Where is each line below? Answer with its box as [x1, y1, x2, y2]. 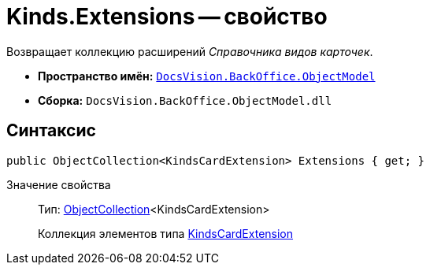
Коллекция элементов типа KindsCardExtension [38, 226, 294, 240]
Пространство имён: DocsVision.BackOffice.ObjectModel [38, 69, 376, 83]
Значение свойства [6, 177, 111, 191]
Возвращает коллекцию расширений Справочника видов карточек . [6, 44, 373, 58]
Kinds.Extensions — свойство [6, 3, 328, 30]
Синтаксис [6, 121, 96, 141]
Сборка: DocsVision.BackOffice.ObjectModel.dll [38, 93, 332, 107]
